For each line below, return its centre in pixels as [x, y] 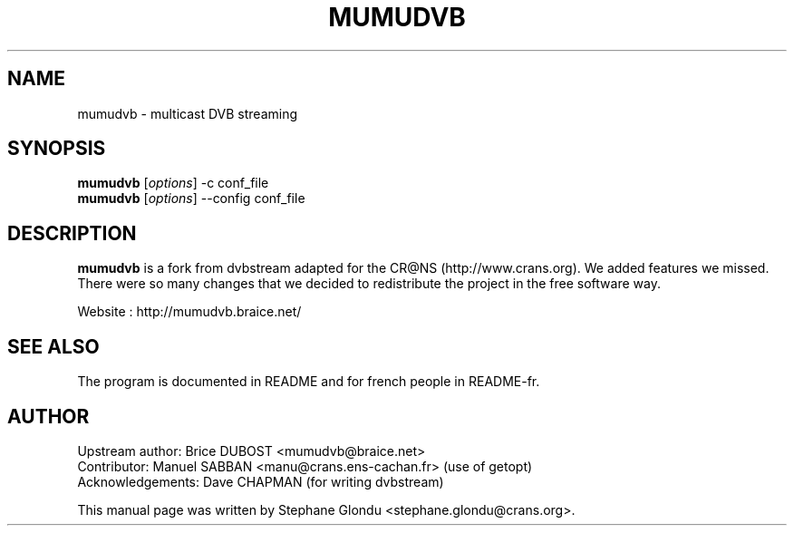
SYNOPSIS [57, 149]
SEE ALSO [53, 346]
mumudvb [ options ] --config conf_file [191, 199]
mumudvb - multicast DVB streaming [188, 113]
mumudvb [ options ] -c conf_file [173, 183]
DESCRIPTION [72, 233]
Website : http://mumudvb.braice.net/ [189, 312]
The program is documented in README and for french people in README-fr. [309, 382]
